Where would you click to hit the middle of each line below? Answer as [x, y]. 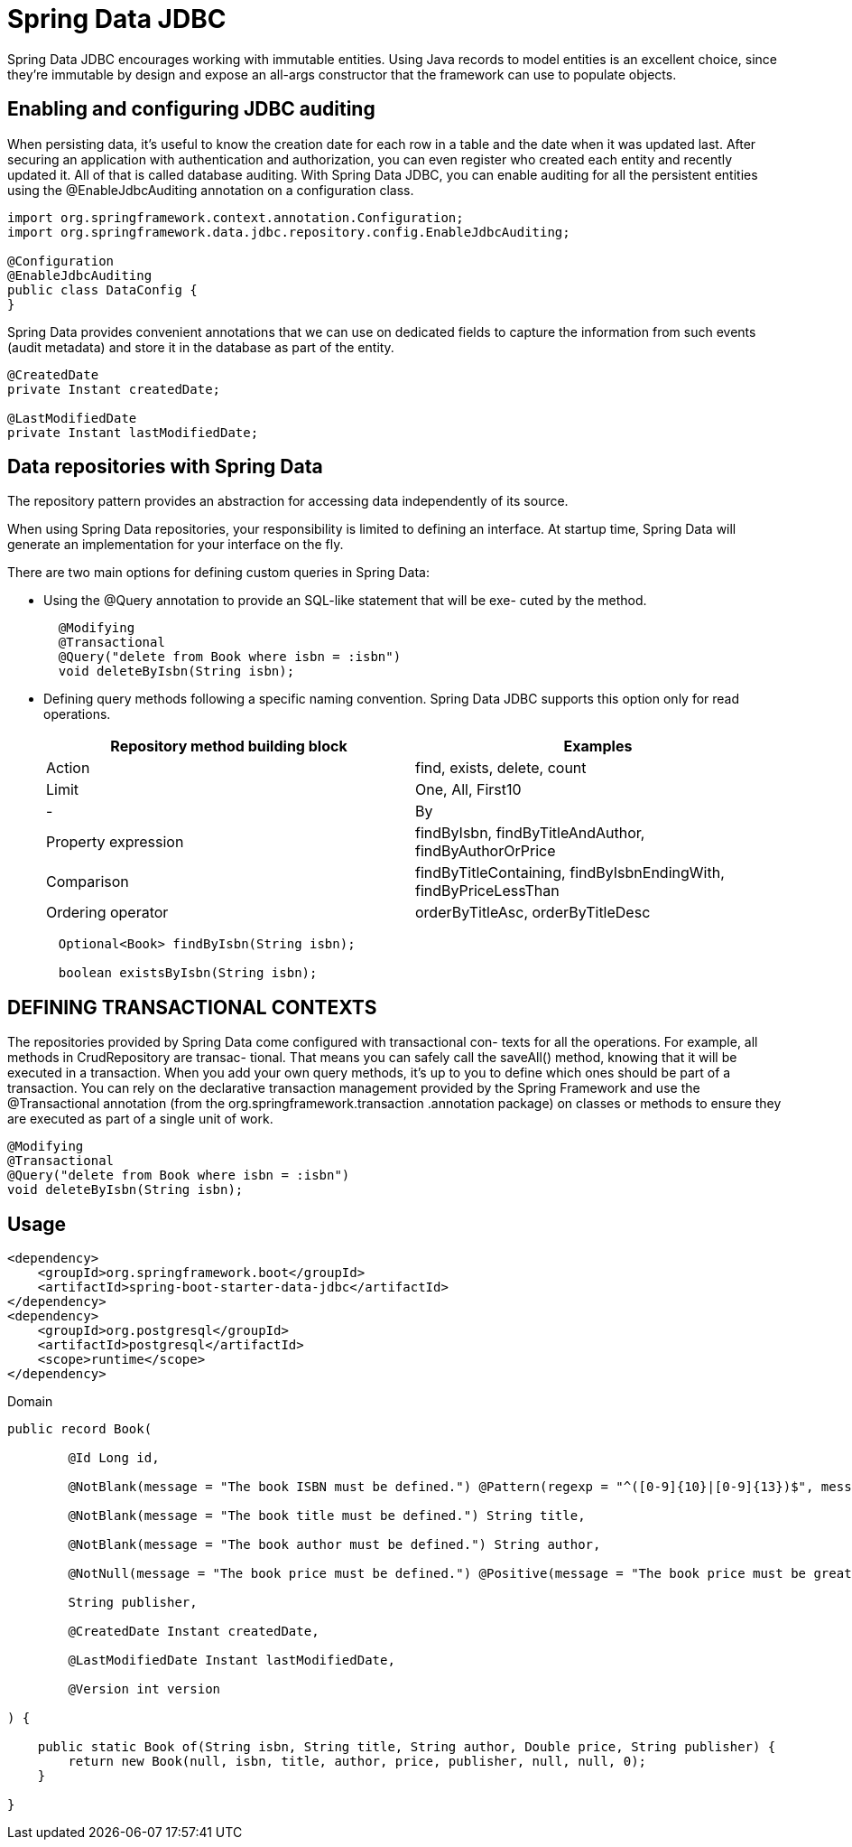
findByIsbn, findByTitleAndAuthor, [530, 833]
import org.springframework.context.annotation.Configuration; [236, 217]
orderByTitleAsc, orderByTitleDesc [533, 913]
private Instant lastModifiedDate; [133, 432]
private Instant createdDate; [114, 389]
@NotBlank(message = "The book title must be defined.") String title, [327, 1516]
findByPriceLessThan [487, 891]
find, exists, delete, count [501, 768]
